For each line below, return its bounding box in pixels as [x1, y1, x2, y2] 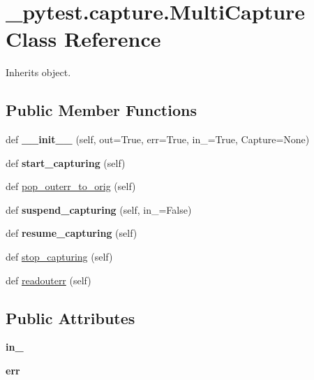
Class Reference [6, 24, 161, 53]
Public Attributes [6, 307, 135, 328]
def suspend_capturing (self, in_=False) [6, 202, 192, 217]
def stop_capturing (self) [6, 249, 113, 264]
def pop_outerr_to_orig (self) [6, 179, 136, 193]
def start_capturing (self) [6, 155, 126, 170]
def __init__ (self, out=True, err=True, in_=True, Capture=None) [6, 132, 310, 147]
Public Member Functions [6, 99, 197, 121]
